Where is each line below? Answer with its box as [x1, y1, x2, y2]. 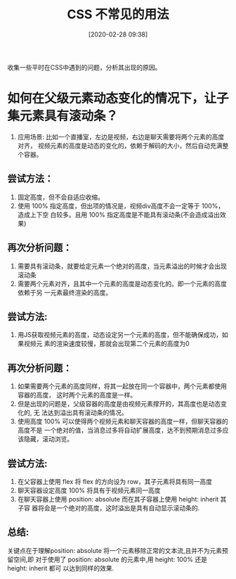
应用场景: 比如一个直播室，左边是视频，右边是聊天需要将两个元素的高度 [17, 132, 225, 141]
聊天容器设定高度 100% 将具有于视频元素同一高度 [17, 486, 161, 495]
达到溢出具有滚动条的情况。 [47, 409, 128, 417]
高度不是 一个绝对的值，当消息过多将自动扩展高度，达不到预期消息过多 [17, 426, 223, 435]
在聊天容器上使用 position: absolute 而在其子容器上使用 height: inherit [17, 495, 219, 503]
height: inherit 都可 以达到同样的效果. [7, 564, 114, 572]
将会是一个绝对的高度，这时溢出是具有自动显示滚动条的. [37, 504, 200, 512]
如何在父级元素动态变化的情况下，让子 [7, 91, 230, 106]
